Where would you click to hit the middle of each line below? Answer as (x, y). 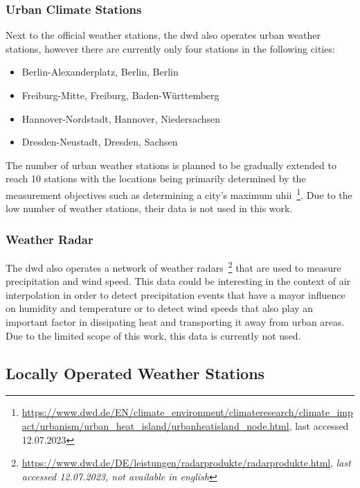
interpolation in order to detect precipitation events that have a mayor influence (175, 294)
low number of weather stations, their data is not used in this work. (149, 208)
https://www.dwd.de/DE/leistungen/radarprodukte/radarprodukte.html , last (186, 463)
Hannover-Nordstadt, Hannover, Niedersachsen (121, 118)
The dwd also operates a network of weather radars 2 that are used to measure (173, 267)
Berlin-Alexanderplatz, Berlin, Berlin (100, 72)
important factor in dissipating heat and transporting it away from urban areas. (175, 322)
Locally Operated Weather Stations (135, 373)
